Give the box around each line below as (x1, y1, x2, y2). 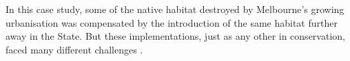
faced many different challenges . (6, 42, 143, 56)
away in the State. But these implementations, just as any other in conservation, (6, 29, 345, 43)
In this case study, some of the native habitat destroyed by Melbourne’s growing (6, 2, 344, 16)
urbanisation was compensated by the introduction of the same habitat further (6, 15, 338, 29)
